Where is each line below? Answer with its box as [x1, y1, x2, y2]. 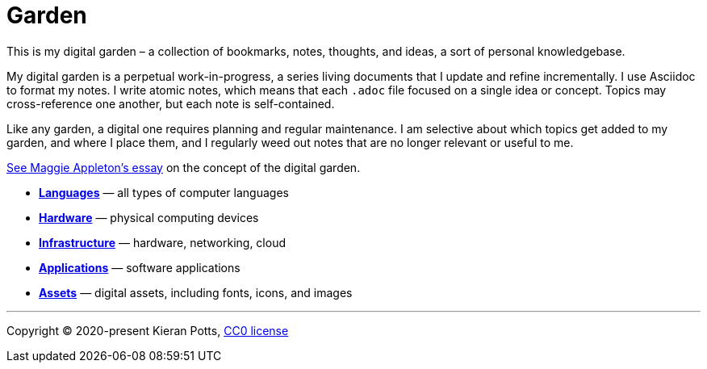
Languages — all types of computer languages [39, 185, 289, 199]
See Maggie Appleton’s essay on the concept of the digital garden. [6, 160, 361, 174]
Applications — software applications [39, 260, 241, 275]
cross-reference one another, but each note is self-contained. [6, 96, 335, 111]
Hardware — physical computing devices [39, 210, 259, 224]
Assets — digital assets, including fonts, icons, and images [39, 285, 353, 300]
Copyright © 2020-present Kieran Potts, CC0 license [6, 323, 289, 338]
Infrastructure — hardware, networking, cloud [39, 235, 286, 249]
